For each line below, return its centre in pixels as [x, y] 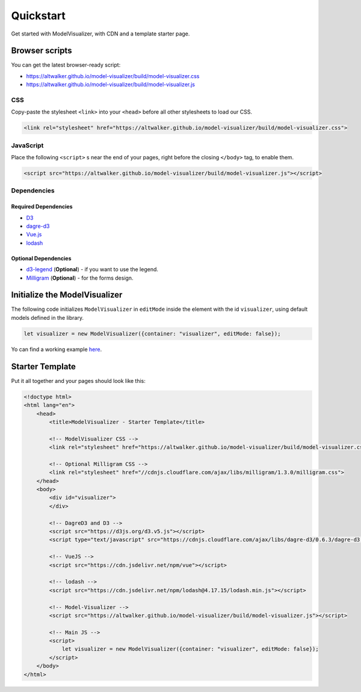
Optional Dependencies [41, 258]
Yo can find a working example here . [57, 349]
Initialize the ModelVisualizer [67, 295]
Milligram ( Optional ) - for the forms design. [80, 278]
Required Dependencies [42, 207]
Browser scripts [42, 51]
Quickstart [39, 16]
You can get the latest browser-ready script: [66, 65]
